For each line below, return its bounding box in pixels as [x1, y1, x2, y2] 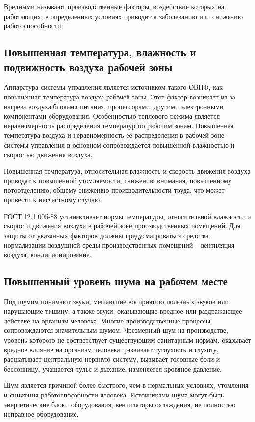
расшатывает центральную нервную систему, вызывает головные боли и [4, 354, 220, 364]
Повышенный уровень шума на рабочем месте [4, 273, 228, 288]
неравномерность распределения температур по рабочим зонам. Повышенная [4, 120, 234, 130]
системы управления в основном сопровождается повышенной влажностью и [4, 139, 235, 149]
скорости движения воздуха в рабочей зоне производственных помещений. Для [4, 221, 241, 231]
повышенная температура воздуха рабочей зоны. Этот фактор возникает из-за [4, 91, 235, 101]
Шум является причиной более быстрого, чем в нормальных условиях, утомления [4, 380, 249, 390]
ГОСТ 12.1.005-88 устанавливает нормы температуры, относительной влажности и [4, 211, 251, 221]
